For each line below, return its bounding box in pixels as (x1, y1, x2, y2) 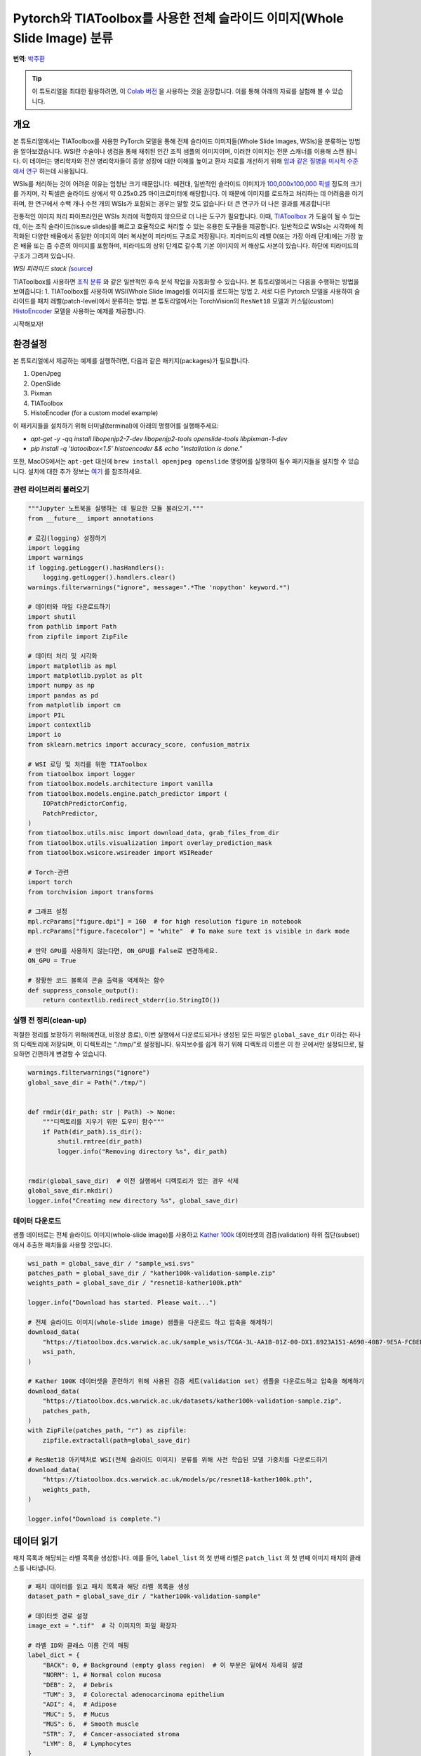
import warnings (27, 553, 84, 562)
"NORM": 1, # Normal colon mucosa (42, 1671, 161, 1679)
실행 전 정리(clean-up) (13, 1016, 87, 1026)
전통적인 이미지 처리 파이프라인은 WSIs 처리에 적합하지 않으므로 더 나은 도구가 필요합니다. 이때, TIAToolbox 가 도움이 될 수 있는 (13, 212, 361, 221)
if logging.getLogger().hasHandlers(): (27, 563, 165, 572)
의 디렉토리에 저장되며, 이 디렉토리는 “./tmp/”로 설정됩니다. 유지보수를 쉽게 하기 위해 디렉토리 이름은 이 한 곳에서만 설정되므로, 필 (13, 1040, 364, 1049)
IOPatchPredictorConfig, (42, 799, 128, 808)
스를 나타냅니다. (13, 1564, 57, 1572)
